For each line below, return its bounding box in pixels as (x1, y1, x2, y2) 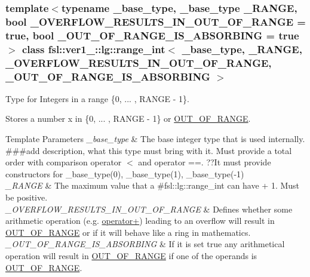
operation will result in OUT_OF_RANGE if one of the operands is (5, 249, 257, 261)
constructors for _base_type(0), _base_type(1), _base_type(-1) (5, 167, 244, 180)
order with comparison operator (5, 156, 122, 168)
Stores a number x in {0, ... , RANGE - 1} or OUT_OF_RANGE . (5, 112, 251, 125)
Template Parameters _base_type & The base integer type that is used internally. (5, 133, 305, 145)
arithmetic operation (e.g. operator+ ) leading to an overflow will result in (5, 214, 275, 227)
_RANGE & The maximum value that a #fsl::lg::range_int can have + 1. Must (5, 179, 300, 192)
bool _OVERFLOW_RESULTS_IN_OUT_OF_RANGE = (5, 14, 306, 29)
